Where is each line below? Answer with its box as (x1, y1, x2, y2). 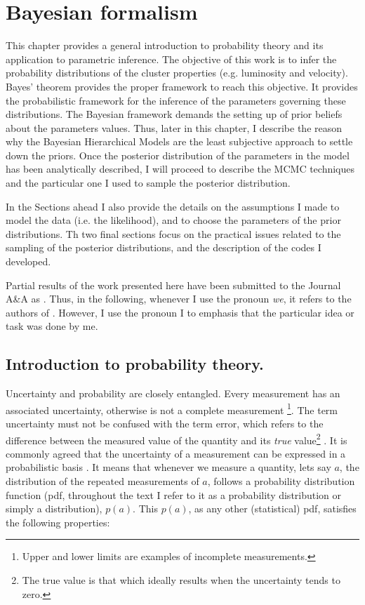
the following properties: (6, 514, 110, 529)
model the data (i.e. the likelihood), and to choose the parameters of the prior (6, 213, 341, 227)
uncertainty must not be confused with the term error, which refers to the (6, 416, 324, 431)
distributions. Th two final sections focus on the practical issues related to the (6, 226, 341, 241)
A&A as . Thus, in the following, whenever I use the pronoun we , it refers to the (6, 291, 352, 306)
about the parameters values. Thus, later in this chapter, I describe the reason (6, 120, 343, 135)
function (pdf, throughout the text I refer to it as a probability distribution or (6, 487, 342, 502)
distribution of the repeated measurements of (6, 474, 199, 488)
